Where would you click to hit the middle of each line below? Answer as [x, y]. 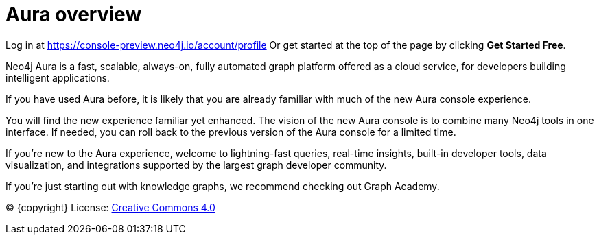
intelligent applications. [58, 77]
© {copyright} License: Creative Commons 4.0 [110, 207]
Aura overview [74, 14]
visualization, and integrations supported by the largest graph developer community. [196, 165]
